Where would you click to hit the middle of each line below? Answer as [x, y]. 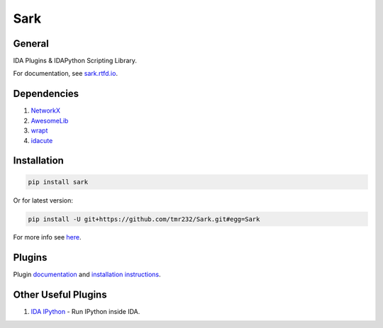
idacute [42, 140]
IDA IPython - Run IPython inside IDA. [85, 312]
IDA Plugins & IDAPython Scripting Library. [75, 61]
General [31, 44]
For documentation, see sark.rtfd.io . [66, 74]
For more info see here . [47, 237]
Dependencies [46, 94]
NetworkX [45, 111]
